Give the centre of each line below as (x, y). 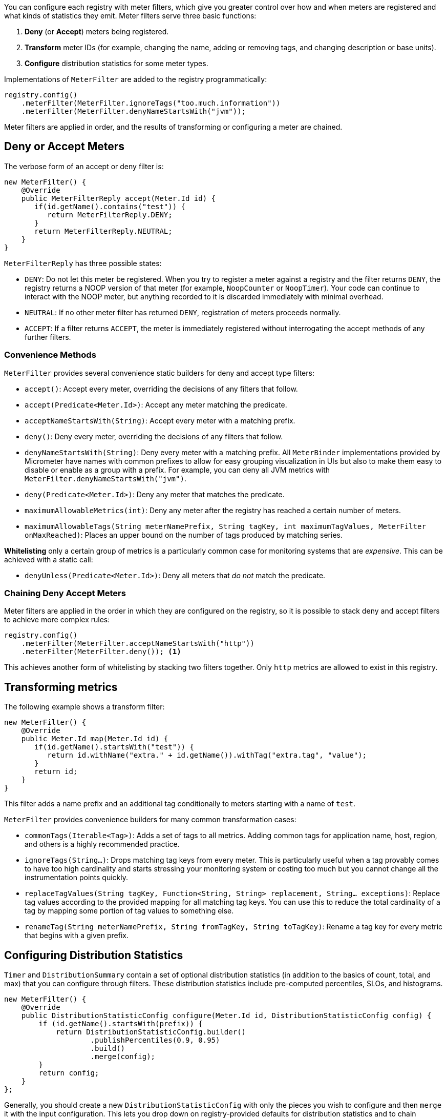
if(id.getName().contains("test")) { (110, 206)
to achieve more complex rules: (57, 620)
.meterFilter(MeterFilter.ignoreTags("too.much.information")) (151, 103)
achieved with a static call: (49, 559)
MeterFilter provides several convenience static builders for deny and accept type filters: (159, 373)
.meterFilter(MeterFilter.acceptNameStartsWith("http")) (138, 644)
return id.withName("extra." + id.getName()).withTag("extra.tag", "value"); (207, 755)
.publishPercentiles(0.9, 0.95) (155, 1040)
